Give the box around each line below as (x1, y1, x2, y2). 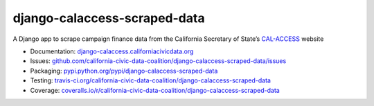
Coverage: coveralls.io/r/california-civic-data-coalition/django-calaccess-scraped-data (30, 86, 280, 94)
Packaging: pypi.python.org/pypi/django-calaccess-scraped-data (30, 67, 218, 75)
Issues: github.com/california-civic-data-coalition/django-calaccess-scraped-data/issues (30, 57, 287, 65)
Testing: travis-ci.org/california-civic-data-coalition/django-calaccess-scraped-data (30, 76, 271, 85)
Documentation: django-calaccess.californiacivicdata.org (30, 47, 194, 55)
